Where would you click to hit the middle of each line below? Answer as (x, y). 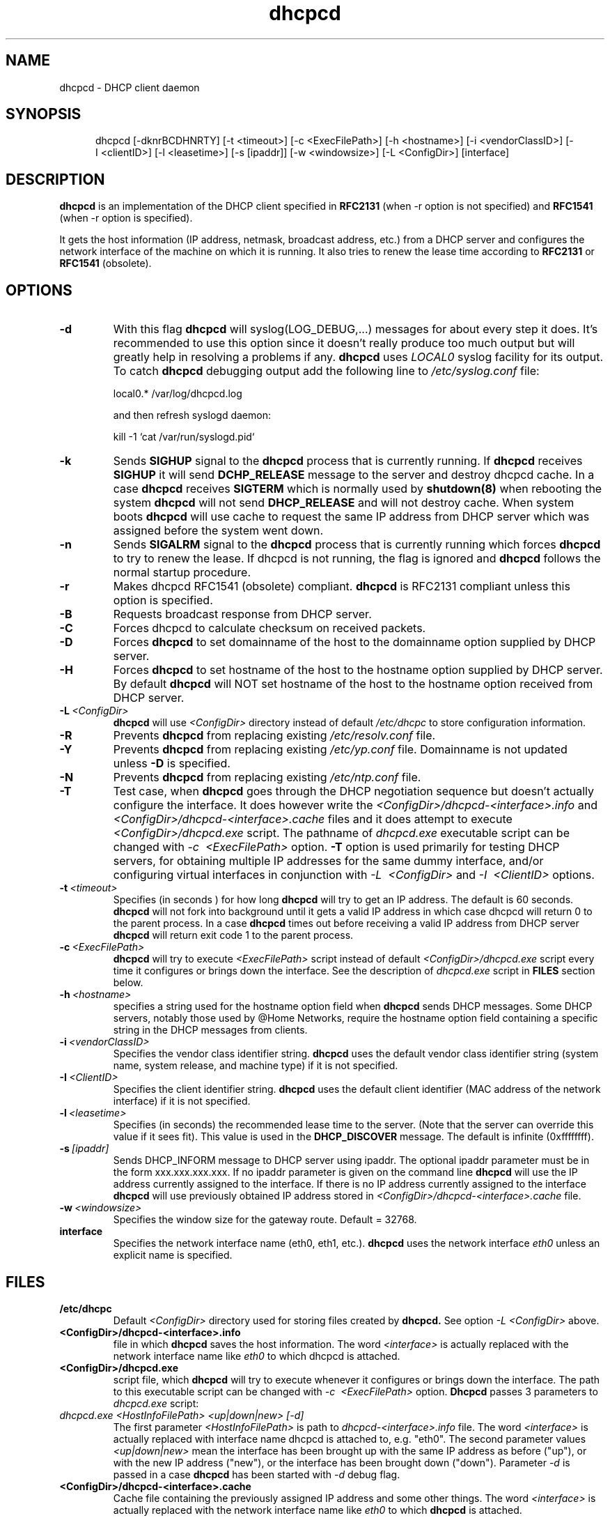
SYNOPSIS (44, 114)
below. (128, 983)
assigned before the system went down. (218, 531)
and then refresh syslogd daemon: (192, 415)
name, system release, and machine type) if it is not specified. (256, 1066)
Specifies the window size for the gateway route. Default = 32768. (265, 1220)
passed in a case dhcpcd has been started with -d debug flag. (257, 1474)
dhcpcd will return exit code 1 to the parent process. (233, 935)
